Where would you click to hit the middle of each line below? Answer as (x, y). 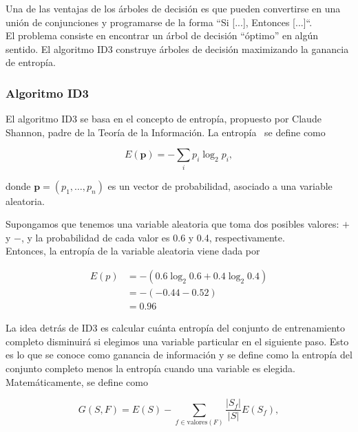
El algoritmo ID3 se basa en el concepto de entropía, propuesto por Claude (164, 119)
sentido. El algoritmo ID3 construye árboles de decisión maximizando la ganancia (177, 48)
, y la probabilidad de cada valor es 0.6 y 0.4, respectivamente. (153, 237)
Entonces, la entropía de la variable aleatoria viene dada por (133, 251)
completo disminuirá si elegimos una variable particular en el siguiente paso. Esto (177, 341)
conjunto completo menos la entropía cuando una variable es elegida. (151, 368)
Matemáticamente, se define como (77, 381)
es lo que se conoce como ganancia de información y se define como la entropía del (179, 355)
